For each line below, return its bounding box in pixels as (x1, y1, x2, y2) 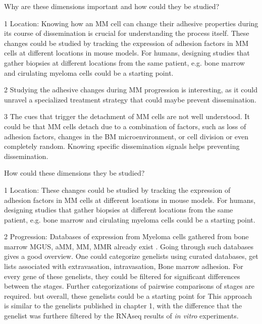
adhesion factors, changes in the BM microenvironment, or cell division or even (4, 131, 249, 141)
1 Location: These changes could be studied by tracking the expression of (4, 184, 231, 195)
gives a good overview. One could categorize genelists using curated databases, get (4, 251, 258, 261)
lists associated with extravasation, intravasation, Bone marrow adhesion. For (4, 261, 243, 272)
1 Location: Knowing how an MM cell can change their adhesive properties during (4, 18, 258, 28)
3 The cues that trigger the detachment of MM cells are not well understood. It (4, 111, 250, 122)
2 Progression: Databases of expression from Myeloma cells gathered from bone (4, 231, 249, 242)
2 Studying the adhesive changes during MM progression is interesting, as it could (4, 84, 257, 95)
